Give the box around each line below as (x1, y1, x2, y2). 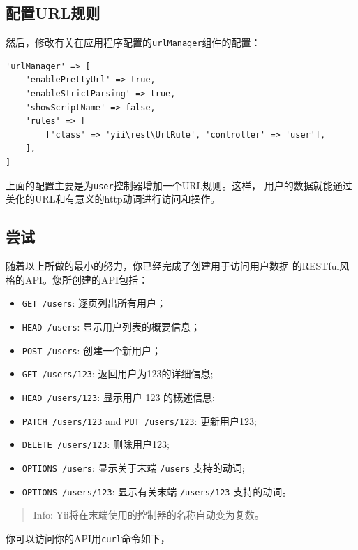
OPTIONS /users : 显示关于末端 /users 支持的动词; (22, 460, 245, 475)
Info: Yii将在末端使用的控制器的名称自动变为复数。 (33, 507, 264, 522)
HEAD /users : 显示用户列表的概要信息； (22, 319, 201, 333)
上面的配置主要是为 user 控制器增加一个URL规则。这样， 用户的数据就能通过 (6, 178, 352, 192)
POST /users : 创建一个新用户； (22, 342, 162, 357)
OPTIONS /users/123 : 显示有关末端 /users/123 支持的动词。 (22, 484, 292, 498)
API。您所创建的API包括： (24, 272, 149, 287)
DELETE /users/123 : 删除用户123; (22, 437, 170, 451)
